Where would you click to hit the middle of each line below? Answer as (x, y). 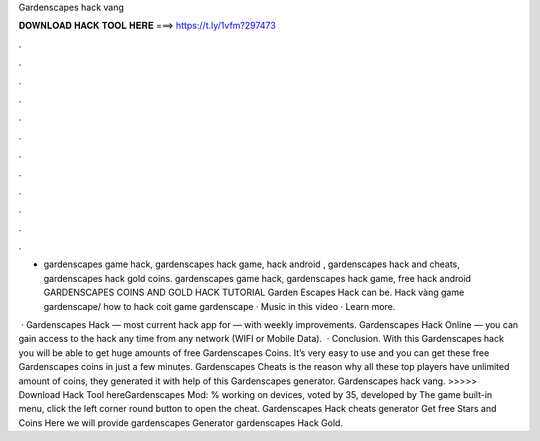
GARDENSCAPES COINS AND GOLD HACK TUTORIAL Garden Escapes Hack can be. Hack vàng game (254, 292)
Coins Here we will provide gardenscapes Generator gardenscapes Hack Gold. (181, 422)
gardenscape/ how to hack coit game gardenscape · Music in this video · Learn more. (219, 306)
